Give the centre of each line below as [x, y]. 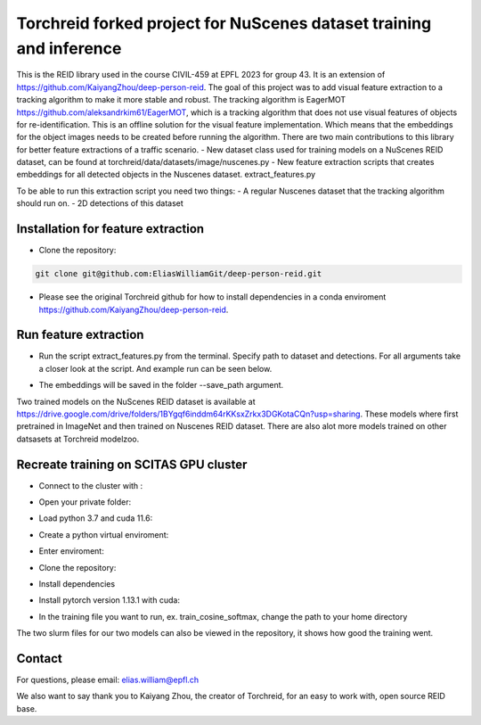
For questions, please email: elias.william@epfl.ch [108, 680]
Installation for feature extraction [110, 229]
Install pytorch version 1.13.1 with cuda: [109, 600]
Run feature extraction [80, 335]
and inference [69, 48]
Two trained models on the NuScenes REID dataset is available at [136, 401]
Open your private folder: [85, 502]
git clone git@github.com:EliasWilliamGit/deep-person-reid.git [179, 274]
